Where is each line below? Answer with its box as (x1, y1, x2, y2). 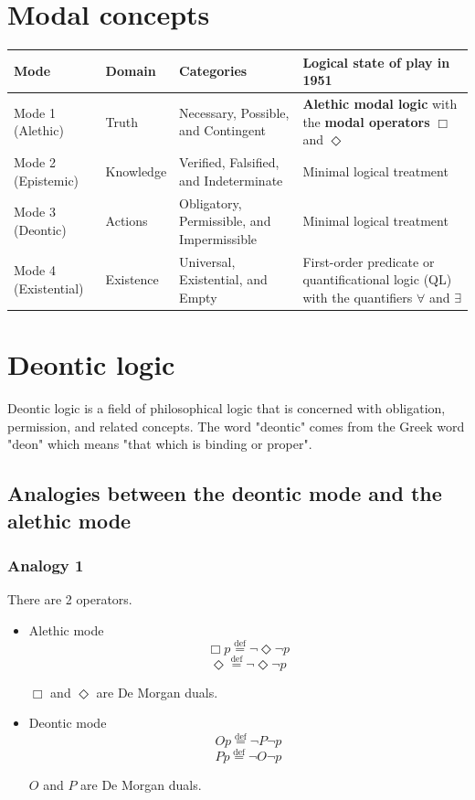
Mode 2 (14, 153, 56, 172)
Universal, (179, 251, 236, 271)
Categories (179, 61, 248, 80)
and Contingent (179, 121, 266, 140)
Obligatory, (179, 193, 242, 212)
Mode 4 (14, 261, 56, 280)
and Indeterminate (179, 170, 283, 189)
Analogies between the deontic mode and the (7, 479, 442, 507)
